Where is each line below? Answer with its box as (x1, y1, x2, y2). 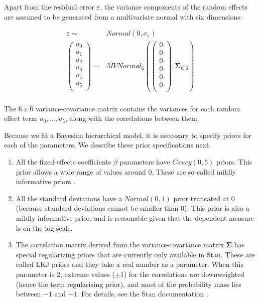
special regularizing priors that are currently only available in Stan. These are (16, 249, 255, 259)
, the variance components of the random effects (100, 2, 248, 12)
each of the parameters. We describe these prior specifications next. (4, 139, 211, 150)
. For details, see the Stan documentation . (77, 288, 208, 299)
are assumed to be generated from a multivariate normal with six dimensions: (4, 11, 242, 22)
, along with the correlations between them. (65, 113, 199, 123)
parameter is (16, 268, 55, 279)
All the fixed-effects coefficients (16, 157, 111, 167)
